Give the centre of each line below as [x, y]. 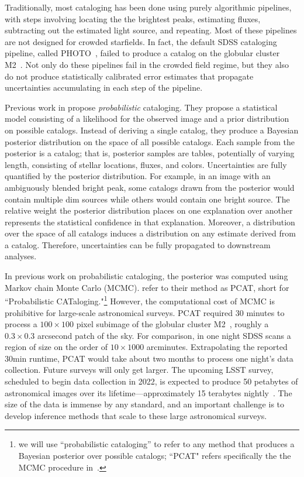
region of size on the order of [56, 347]
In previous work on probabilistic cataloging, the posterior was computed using [146, 276]
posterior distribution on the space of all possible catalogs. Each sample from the [150, 141]
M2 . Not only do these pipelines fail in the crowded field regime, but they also [147, 64]
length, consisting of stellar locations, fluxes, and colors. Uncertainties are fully [146, 164]
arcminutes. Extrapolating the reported [217, 347]
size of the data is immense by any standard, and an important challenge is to [145, 404]
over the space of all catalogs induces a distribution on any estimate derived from [150, 233]
